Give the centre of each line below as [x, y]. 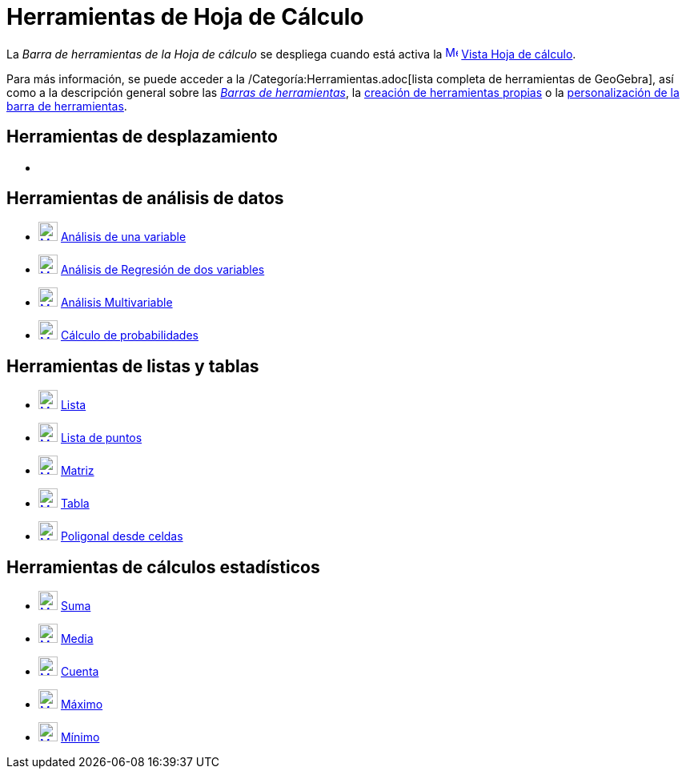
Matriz [77, 471]
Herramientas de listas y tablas [133, 366]
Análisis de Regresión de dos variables [162, 270]
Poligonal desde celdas [122, 536]
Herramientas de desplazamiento [142, 137]
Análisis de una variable [123, 237]
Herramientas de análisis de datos [145, 199]
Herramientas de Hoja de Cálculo [185, 17]
